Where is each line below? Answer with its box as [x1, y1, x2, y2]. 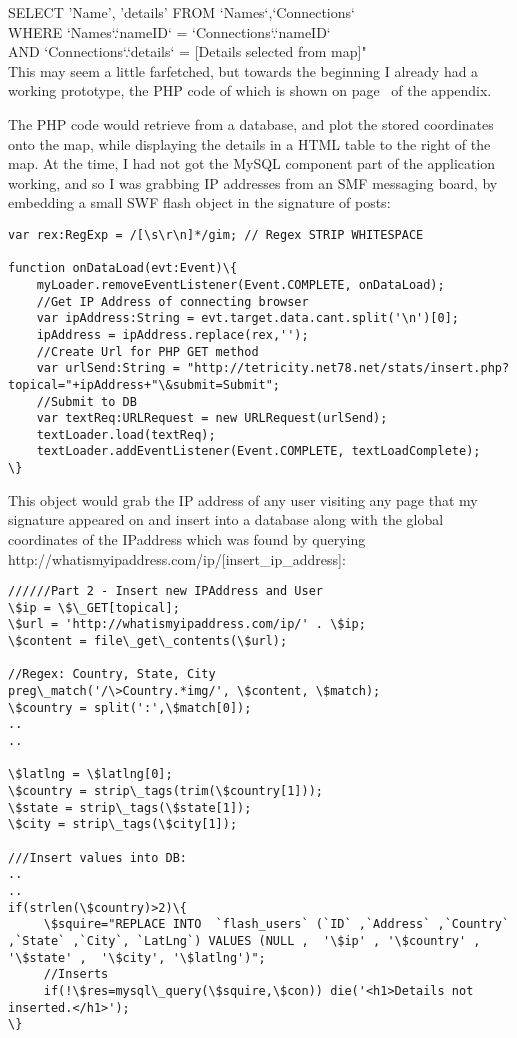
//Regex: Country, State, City [8, 667, 216, 682]
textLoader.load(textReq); [36, 427, 216, 442]
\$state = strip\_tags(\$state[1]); [8, 800, 252, 815]
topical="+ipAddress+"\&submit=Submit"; [8, 377, 281, 392]
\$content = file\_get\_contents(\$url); [8, 634, 288, 649]
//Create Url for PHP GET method [36, 344, 259, 359]
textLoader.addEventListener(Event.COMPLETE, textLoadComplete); [36, 444, 481, 459]
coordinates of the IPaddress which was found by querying [8, 528, 366, 549]
